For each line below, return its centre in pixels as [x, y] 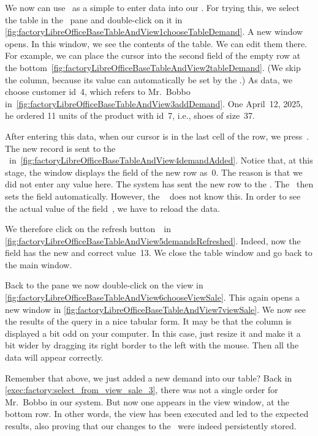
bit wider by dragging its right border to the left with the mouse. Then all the [152, 345]
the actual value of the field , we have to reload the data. [112, 208]
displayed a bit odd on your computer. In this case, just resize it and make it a [153, 333]
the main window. [39, 264]
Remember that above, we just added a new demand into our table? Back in [149, 378]
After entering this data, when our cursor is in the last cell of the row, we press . [157, 136]
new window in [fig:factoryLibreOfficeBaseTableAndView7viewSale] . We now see [156, 309]
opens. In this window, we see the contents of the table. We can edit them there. [156, 43]
